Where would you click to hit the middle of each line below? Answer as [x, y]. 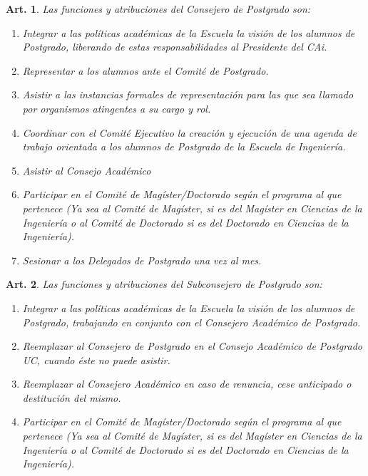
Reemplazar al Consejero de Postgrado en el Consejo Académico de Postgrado [192, 346]
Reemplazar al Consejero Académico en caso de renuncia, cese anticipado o [187, 384]
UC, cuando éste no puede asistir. [96, 359]
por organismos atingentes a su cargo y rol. [117, 108]
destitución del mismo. [72, 397]
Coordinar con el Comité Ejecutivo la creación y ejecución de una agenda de [189, 132]
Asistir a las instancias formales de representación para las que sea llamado [188, 94]
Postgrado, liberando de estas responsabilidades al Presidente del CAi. [175, 47]
